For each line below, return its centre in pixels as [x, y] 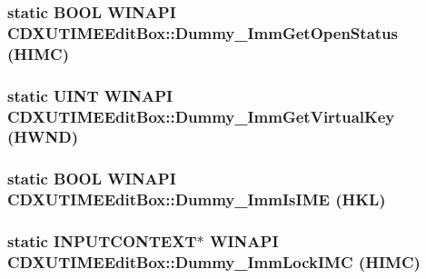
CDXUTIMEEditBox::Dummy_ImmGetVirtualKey [201, 116]
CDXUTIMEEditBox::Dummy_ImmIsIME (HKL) [197, 199]
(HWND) [43, 137]
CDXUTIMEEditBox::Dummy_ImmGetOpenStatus [203, 32]
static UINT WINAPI [90, 95]
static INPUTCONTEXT [102, 241]
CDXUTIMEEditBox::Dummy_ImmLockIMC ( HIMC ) [214, 261]
